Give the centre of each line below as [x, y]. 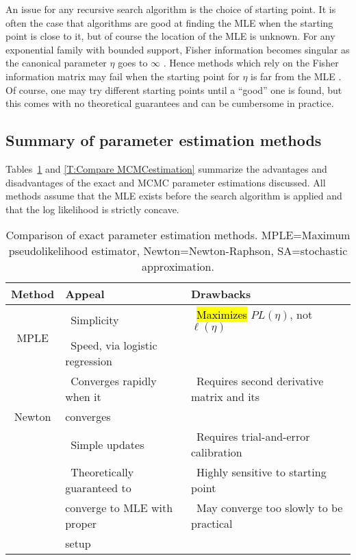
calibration [216, 452]
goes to [133, 63]
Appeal [85, 294]
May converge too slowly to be [269, 508]
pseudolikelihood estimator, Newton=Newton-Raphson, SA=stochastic [178, 251]
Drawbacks [221, 294]
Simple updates [107, 444]
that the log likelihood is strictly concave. [92, 209]
